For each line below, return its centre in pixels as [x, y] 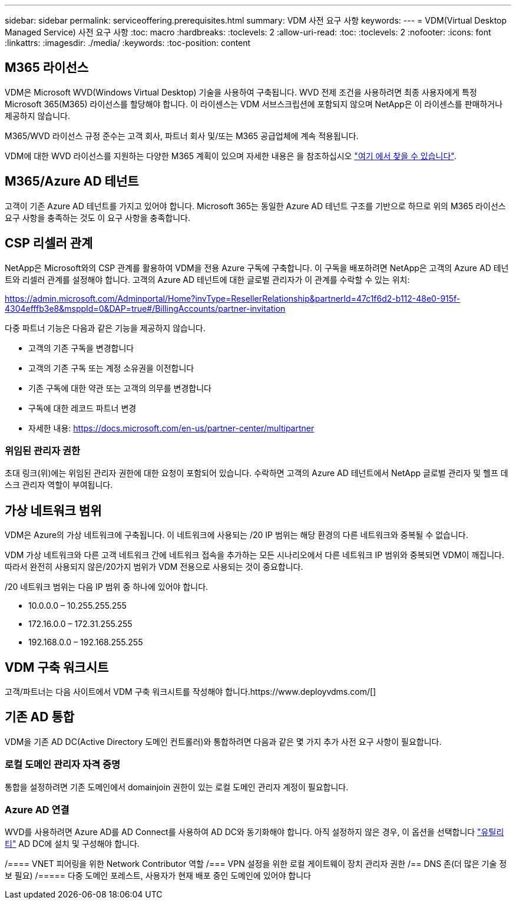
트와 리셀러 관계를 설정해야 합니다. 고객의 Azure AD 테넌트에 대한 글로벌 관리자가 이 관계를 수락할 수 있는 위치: [207, 279]
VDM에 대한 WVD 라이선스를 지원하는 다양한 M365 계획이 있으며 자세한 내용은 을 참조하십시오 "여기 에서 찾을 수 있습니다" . [231, 156]
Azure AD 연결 [37, 809]
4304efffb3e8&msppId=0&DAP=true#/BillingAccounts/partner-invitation [145, 308]
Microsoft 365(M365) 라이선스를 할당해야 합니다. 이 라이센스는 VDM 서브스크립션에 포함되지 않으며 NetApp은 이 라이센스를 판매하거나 [254, 104]
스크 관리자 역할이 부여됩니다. [59, 485]
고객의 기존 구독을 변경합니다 [81, 348]
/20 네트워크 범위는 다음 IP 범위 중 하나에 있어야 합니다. [107, 587]
